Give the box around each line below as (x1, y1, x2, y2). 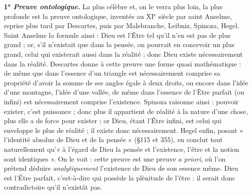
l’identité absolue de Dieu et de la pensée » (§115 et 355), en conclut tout (4, 134, 223, 145)
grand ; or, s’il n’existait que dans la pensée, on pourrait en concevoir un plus (4, 39, 235, 49)
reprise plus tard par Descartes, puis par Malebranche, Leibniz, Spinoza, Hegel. (4, 20, 239, 31)
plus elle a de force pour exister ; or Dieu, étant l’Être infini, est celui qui (4, 115, 222, 126)
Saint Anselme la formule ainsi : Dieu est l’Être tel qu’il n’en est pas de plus (4, 30, 231, 40)
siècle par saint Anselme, (158, 11, 232, 21)
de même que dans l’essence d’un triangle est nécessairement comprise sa (4, 68, 220, 78)
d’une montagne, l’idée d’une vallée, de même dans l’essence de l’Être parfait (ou (4, 87, 244, 97)
